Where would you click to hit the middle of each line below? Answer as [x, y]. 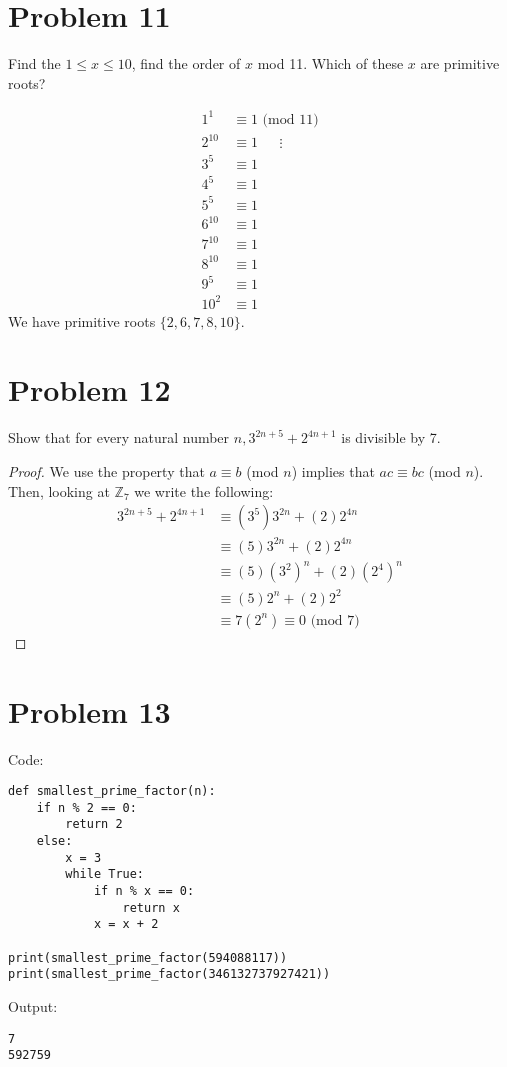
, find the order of [186, 63]
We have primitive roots [82, 320]
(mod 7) [335, 620]
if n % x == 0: [144, 891]
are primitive [460, 63]
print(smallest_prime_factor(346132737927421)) [169, 974]
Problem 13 [89, 710]
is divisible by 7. [391, 437]
